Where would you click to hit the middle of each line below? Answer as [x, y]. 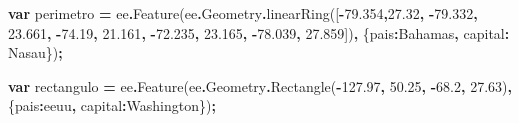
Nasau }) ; [35, 52]
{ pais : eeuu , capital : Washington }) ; [112, 105]
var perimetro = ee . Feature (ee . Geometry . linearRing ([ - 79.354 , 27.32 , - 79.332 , [243, 13]
